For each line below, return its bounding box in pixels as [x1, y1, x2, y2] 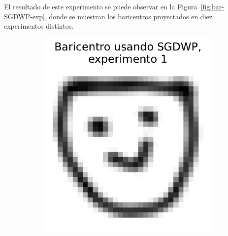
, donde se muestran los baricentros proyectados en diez [44, 11, 212, 21]
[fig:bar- [200, 1, 224, 11]
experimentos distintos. [4, 21, 74, 31]
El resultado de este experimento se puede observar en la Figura [4, 1, 197, 11]
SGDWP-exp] [4, 11, 45, 21]
